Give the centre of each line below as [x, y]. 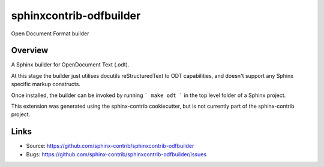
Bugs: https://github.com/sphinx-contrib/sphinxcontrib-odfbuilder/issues [116, 154]
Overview [30, 51]
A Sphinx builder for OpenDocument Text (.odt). [70, 65]
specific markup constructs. [46, 84]
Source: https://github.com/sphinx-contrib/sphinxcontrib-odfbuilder [110, 146]
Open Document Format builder [50, 34]
